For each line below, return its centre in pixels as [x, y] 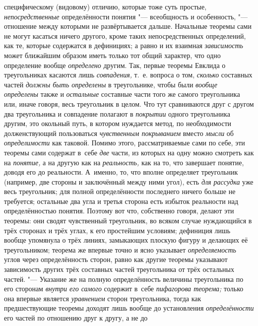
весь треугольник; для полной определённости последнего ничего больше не [120, 191]
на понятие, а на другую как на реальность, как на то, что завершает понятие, [124, 162]
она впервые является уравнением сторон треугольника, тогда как [103, 298]
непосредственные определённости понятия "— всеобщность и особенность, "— [126, 16]
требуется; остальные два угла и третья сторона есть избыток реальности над [121, 201]
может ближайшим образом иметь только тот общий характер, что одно [112, 55]
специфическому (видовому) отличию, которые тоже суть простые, [105, 6]
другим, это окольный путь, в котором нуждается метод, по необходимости [118, 123]
